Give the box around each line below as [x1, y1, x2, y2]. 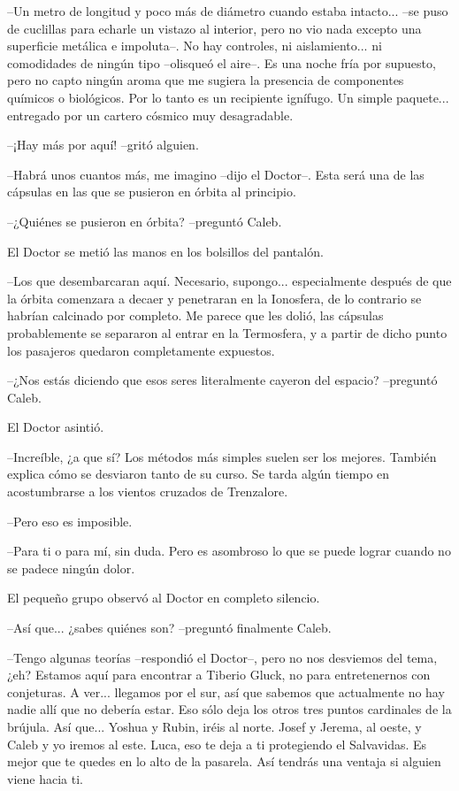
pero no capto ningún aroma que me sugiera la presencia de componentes [7, 71, 404, 89]
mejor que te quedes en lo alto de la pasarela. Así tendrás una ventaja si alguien [7, 752, 441, 771]
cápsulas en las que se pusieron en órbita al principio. [7, 182, 296, 201]
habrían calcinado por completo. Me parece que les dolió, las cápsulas [7, 306, 384, 325]
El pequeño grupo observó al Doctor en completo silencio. [7, 588, 320, 607]
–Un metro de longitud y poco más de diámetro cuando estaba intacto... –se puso [7, 2, 448, 19]
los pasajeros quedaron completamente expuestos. [7, 341, 275, 359]
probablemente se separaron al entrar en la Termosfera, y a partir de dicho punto [7, 323, 448, 342]
